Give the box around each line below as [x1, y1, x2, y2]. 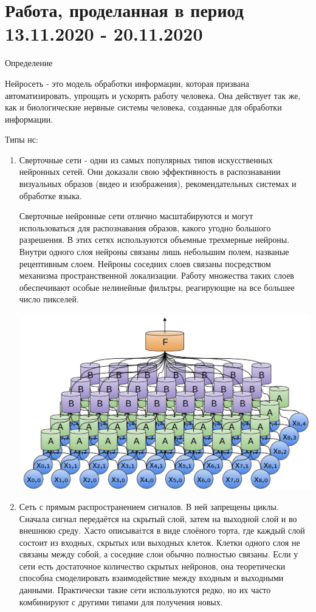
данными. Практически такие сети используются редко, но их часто [19, 583, 271, 596]
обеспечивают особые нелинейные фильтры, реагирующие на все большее [19, 280, 295, 293]
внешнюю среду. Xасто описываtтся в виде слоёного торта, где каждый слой [19, 524, 305, 537]
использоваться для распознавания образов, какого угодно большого [19, 221, 271, 234]
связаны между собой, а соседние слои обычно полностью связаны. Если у [19, 548, 298, 560]
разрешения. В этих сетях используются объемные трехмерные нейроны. [19, 233, 290, 246]
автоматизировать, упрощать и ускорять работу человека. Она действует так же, [5, 89, 301, 101]
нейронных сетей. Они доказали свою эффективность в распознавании [19, 165, 281, 178]
